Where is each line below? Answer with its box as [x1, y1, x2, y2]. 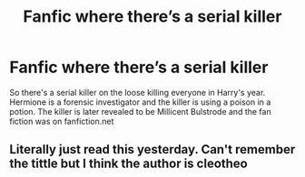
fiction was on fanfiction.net [9, 116, 114, 126]
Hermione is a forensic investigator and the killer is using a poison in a [9, 97, 271, 107]
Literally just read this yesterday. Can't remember [9, 142, 296, 157]
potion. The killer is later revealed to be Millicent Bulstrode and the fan [9, 106, 271, 116]
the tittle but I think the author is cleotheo [9, 156, 248, 172]
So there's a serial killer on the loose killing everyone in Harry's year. [9, 87, 266, 98]
